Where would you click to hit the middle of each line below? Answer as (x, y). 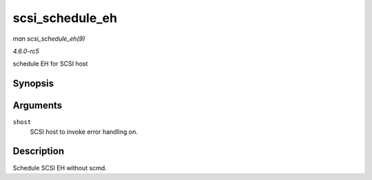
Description (39, 151)
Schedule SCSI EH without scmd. (60, 168)
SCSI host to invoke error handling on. (84, 132)
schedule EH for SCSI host (50, 64)
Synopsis (33, 84)
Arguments (38, 106)
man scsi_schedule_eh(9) (49, 39)
